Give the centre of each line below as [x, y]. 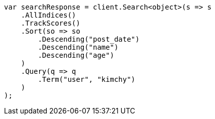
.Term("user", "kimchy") [87, 79]
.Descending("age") [76, 55]
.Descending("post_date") [89, 39]
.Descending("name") [78, 47]
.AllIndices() [48, 15]
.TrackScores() [50, 23]
